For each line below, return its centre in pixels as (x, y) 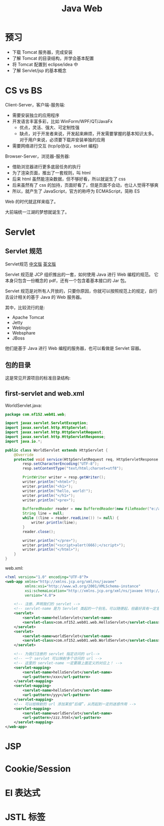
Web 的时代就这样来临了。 (32, 201)
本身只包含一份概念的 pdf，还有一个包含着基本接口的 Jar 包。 (67, 280)
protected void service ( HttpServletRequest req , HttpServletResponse (86, 459)
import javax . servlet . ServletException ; (47, 423)
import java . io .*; (24, 441)
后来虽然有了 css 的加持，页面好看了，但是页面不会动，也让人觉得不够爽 (85, 185)
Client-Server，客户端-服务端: (35, 105)
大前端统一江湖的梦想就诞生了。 (37, 212)
